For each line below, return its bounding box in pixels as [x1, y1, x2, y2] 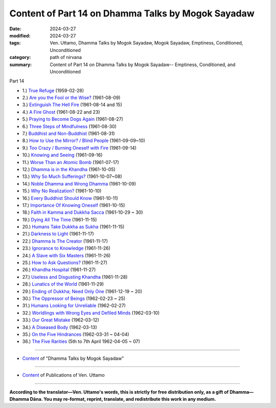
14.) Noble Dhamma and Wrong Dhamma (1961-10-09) [22, 180, 136, 187]
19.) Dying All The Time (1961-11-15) [22, 216, 97, 222]
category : [9, 54, 31, 60]
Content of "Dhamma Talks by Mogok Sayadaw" [22, 355, 124, 361]
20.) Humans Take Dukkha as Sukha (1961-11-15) [22, 223, 125, 230]
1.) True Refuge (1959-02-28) [22, 87, 84, 93]
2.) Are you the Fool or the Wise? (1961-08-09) [22, 95, 121, 101]
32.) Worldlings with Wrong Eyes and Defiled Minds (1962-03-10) [22, 310, 160, 316]
